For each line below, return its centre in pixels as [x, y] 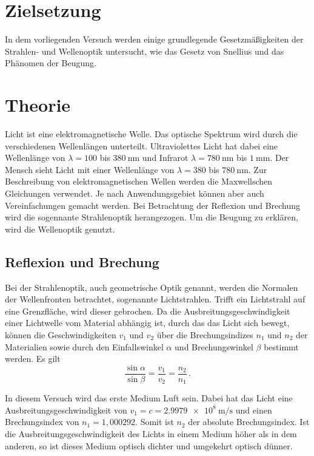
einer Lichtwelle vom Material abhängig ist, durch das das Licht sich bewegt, [147, 323]
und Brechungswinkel [214, 346]
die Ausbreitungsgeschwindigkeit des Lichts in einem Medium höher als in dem [151, 434]
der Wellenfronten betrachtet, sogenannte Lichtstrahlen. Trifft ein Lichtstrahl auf [155, 299]
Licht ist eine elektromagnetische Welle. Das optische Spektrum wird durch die [151, 134]
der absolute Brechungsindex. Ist [249, 422]
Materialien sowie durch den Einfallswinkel [84, 346]
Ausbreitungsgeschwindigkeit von [66, 410]
